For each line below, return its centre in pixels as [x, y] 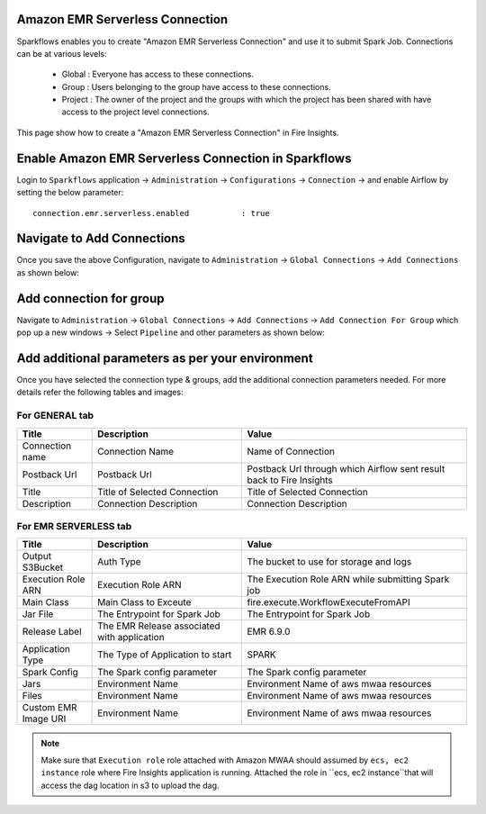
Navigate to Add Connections [101, 239]
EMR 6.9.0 [269, 632]
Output [37, 556]
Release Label [52, 632]
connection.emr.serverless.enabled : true [151, 213]
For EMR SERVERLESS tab [74, 526]
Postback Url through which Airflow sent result [346, 468]
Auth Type [119, 562]
